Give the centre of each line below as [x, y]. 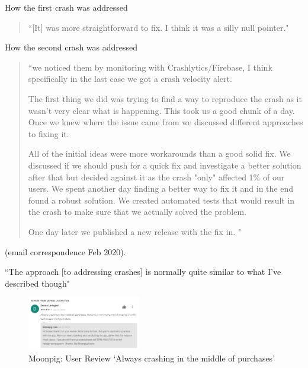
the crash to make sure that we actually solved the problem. [137, 212]
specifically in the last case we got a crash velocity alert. [130, 79]
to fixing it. [49, 133]
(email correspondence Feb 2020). [65, 251]
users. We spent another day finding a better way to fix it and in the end [161, 188]
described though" [37, 283]
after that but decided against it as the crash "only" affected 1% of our [156, 177]
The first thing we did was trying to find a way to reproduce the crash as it [165, 98]
